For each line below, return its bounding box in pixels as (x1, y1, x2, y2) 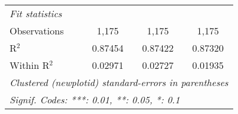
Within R (10, 58, 50, 72)
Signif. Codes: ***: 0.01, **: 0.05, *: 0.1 (10, 93, 180, 106)
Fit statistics (10, 7, 62, 20)
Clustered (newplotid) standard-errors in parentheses (10, 75, 228, 89)
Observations (10, 24, 64, 37)
